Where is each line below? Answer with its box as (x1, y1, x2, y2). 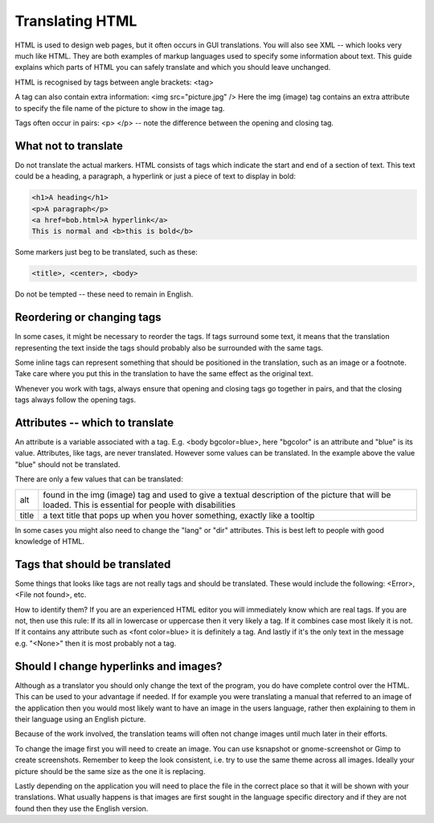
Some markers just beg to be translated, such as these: (14, 248, 199, 257)
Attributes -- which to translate (14, 416, 174, 429)
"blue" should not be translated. (14, 459, 121, 469)
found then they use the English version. (14, 804, 149, 813)
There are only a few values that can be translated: (14, 474, 184, 484)
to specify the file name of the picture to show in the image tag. (14, 103, 225, 113)
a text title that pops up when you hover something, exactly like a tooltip (43, 510, 315, 521)
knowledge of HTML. (14, 537, 84, 547)
